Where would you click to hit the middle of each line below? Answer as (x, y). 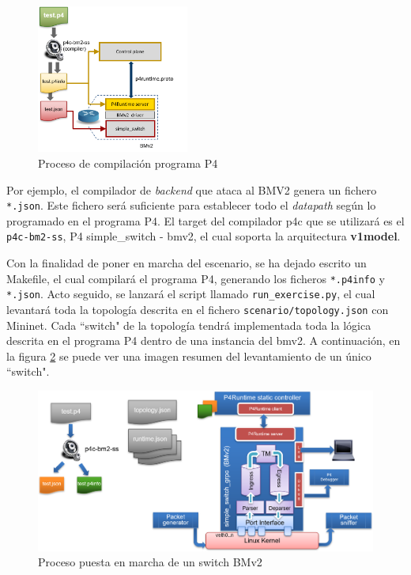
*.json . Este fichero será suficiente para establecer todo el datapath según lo (191, 205)
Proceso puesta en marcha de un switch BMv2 (150, 562)
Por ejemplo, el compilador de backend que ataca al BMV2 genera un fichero (192, 189)
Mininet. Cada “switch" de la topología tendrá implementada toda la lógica (189, 325)
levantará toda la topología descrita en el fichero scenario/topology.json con (198, 310)
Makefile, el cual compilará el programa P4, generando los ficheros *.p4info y (196, 278)
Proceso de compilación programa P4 (128, 163)
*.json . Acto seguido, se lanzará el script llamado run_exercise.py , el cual (191, 294)
